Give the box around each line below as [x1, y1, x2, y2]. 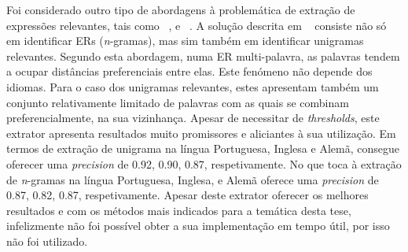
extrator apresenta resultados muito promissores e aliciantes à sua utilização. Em [6, 124, 396, 141]
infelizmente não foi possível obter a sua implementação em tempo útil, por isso [6, 217, 390, 234]
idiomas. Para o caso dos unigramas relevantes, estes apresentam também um [6, 78, 379, 94]
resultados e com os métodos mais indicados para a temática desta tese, [6, 202, 351, 218]
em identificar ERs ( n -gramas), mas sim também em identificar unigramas [6, 32, 364, 49]
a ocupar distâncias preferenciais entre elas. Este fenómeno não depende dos [6, 63, 373, 80]
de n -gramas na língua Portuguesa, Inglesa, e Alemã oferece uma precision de [6, 171, 379, 187]
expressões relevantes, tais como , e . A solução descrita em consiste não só [6, 17, 387, 33]
